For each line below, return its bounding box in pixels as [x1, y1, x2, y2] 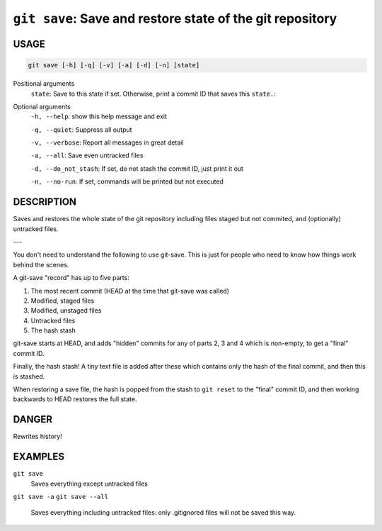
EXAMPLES [13, 451, 65, 463]
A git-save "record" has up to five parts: [13, 274, 130, 282]
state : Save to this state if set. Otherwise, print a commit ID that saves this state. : [30, 89, 276, 98]
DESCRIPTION [13, 196, 77, 208]
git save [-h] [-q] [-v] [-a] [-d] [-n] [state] [28, 61, 200, 69]
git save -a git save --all [13, 493, 109, 501]
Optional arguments [13, 102, 71, 111]
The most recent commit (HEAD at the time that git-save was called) [30, 286, 230, 295]
